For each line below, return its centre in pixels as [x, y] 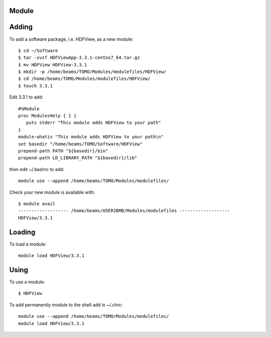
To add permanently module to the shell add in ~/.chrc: [66, 305]
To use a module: [27, 282]
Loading [22, 232]
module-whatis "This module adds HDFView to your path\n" [91, 137]
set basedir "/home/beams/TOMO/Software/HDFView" [81, 144]
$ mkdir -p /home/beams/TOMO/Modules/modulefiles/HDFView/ [92, 72]
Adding [21, 27]
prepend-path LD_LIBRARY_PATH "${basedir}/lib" [78, 158]
